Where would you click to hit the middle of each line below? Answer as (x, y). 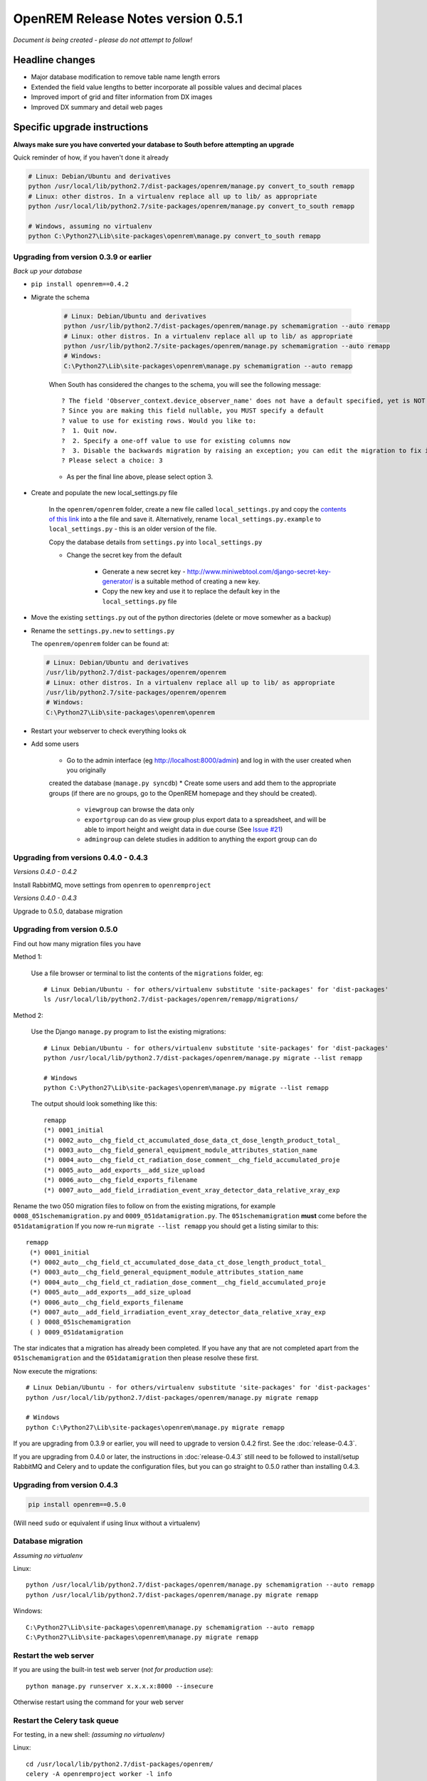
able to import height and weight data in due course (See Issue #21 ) (184, 829)
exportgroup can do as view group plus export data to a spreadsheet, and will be (205, 819)
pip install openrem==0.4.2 (80, 284)
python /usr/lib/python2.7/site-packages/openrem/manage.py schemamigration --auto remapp (227, 346)
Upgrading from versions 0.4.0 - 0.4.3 (81, 858)
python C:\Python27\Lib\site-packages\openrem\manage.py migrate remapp (155, 1427)
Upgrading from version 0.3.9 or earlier (83, 256)
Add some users (55, 744)
